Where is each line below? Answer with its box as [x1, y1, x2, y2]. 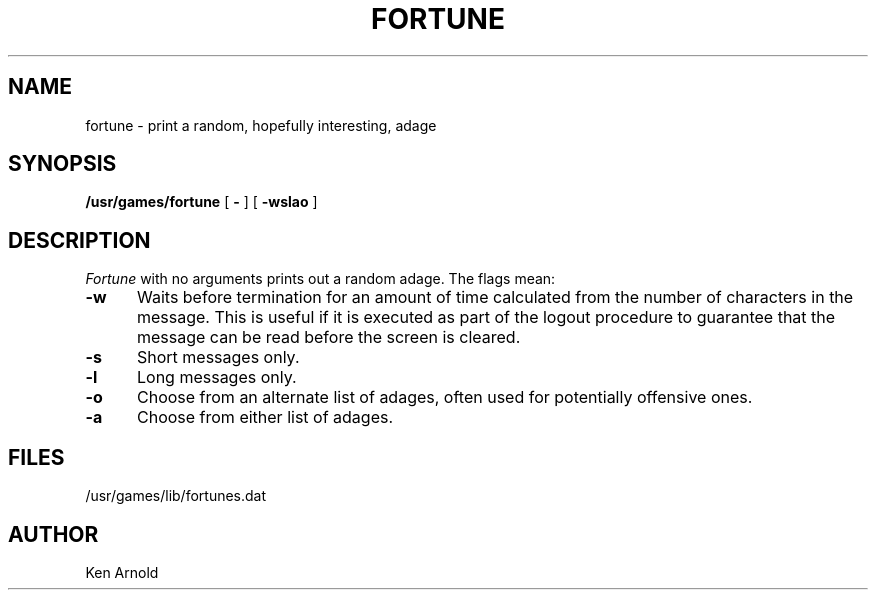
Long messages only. [136, 367, 297, 388]
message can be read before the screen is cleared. [136, 327, 521, 348]
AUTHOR [8, 521, 99, 547]
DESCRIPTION [8, 227, 151, 253]
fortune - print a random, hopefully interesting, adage [85, 116, 437, 134]
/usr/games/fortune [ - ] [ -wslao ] [85, 193, 318, 211]
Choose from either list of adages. [136, 407, 394, 428]
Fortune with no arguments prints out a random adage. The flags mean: [85, 270, 556, 288]
